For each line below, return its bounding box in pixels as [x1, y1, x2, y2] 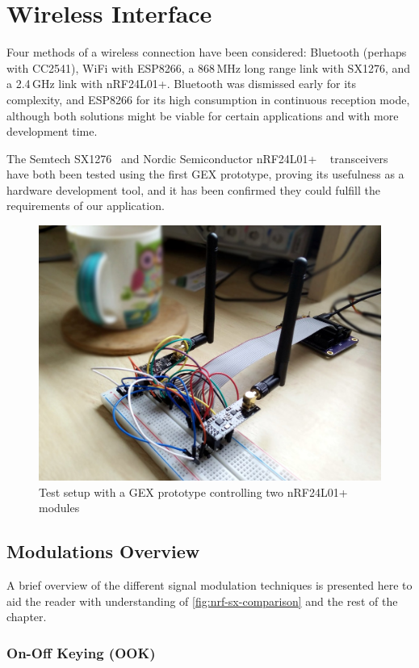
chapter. [6, 608, 47, 625]
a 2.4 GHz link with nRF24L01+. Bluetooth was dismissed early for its [6, 75, 356, 92]
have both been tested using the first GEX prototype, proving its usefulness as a [6, 166, 404, 183]
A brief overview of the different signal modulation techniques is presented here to [6, 576, 413, 593]
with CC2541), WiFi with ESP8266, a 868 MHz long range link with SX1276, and [6, 59, 411, 76]
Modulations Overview [6, 539, 200, 564]
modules [39, 499, 80, 516]
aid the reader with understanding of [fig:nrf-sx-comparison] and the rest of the [6, 592, 398, 609]
